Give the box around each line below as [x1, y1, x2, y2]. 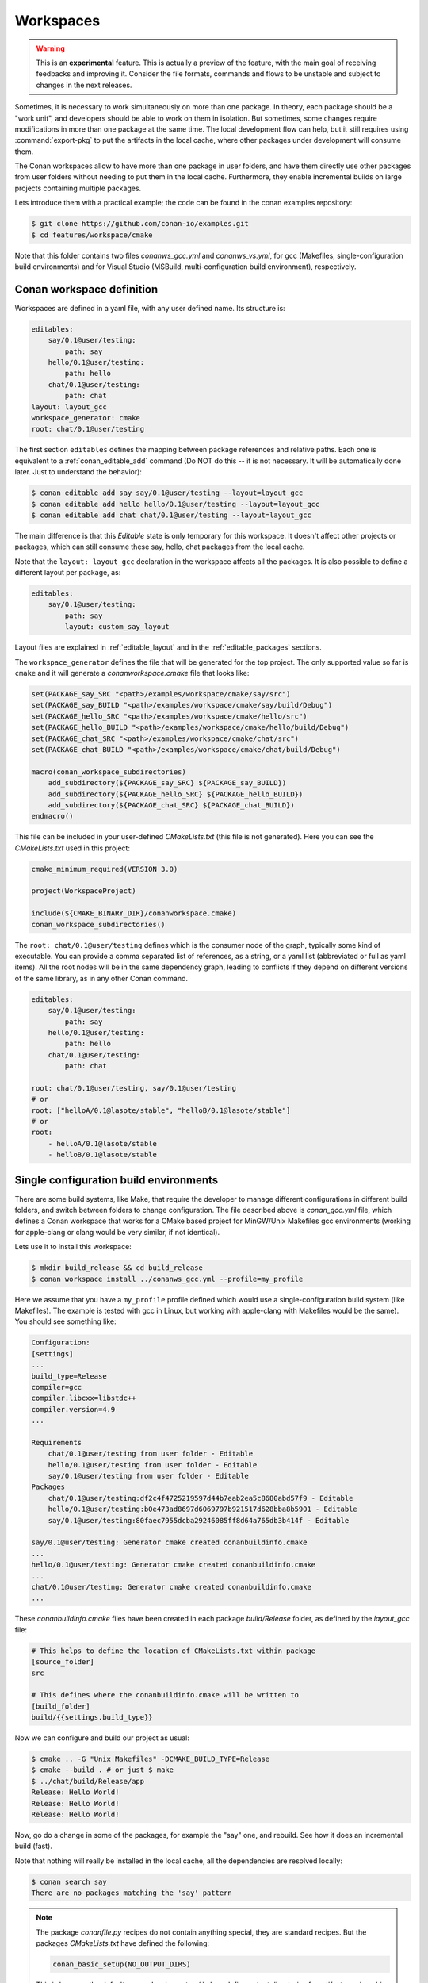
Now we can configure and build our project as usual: [14, 1733, 189, 1743]
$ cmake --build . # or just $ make [31, 1766, 174, 1774]
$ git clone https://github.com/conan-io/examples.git [31, 219, 249, 228]
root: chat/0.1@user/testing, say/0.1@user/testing [31, 1084, 237, 1092]
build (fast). [14, 1841, 53, 1851]
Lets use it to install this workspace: [14, 1242, 132, 1252]
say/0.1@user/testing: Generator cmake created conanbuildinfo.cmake [31, 1538, 308, 1547]
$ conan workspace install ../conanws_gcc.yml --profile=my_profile [31, 1274, 304, 1283]
